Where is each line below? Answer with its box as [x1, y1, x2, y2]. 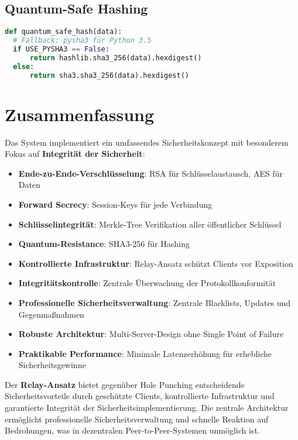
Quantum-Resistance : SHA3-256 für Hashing [18, 238, 190, 250]
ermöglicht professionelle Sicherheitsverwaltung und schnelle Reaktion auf [5, 412, 269, 425]
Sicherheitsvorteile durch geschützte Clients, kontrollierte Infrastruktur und [5, 390, 275, 402]
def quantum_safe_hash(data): [5, 27, 122, 36]
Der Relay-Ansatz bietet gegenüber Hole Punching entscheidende [5, 378, 245, 390]
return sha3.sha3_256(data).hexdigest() [29, 71, 189, 80]
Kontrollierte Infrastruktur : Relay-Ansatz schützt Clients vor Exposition [18, 257, 293, 269]
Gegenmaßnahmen [18, 308, 84, 320]
